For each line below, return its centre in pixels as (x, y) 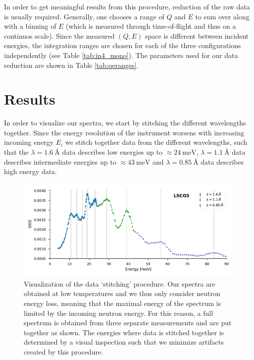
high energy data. (31, 171)
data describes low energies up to (112, 152)
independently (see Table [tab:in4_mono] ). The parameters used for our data (121, 55)
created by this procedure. (64, 351)
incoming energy (29, 142)
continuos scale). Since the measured (59, 35)
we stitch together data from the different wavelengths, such (156, 142)
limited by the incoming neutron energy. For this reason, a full (119, 313)
